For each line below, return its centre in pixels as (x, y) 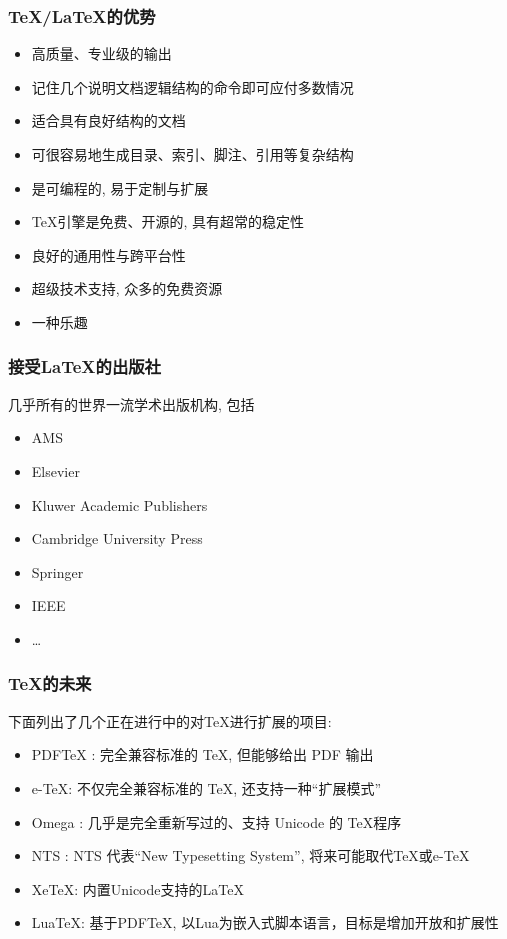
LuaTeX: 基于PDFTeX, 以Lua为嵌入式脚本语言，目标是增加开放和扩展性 (265, 922)
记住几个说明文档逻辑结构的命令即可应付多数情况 (192, 86)
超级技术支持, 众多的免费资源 (127, 288)
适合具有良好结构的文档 (108, 120)
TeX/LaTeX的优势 (82, 15)
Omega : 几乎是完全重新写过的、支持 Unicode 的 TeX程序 (216, 821)
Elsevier (55, 470)
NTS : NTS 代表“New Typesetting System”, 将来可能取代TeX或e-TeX (250, 855)
